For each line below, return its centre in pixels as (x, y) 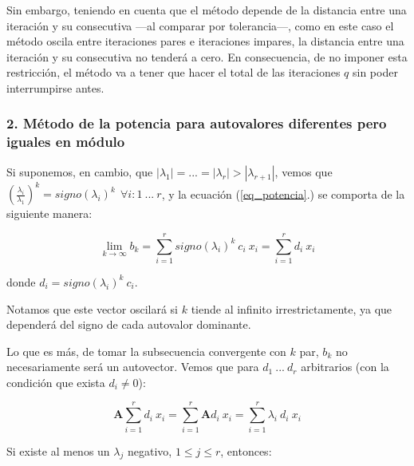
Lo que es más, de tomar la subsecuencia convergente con (146, 351)
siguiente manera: (49, 213)
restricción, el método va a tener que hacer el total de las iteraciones (173, 72)
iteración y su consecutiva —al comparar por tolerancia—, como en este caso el (200, 25)
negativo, (150, 450)
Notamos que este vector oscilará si (92, 308)
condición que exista (56, 382)
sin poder (375, 72)
